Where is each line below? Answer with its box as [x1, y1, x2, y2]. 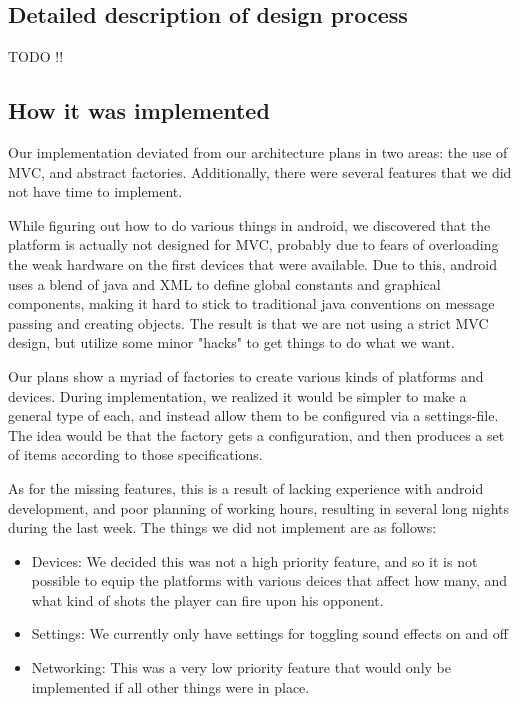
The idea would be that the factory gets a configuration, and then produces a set [8, 424, 505, 445]
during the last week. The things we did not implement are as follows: [8, 517, 437, 538]
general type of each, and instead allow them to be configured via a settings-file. [8, 405, 499, 426]
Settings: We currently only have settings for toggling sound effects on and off [31, 623, 508, 644]
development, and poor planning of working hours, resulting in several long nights [8, 497, 510, 518]
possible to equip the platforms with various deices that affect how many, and [31, 570, 508, 591]
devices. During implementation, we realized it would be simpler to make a [8, 385, 467, 406]
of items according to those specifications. [8, 444, 263, 465]
